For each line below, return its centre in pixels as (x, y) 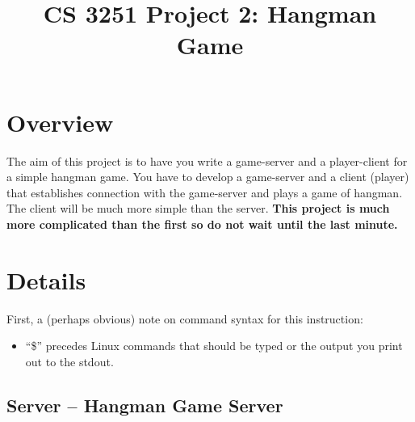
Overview (60, 122)
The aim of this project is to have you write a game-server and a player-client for (207, 160)
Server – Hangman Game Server (145, 405)
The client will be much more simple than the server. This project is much (198, 208)
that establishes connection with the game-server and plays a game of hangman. (205, 192)
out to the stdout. (69, 361)
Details (46, 279)
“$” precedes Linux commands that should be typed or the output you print (214, 346)
